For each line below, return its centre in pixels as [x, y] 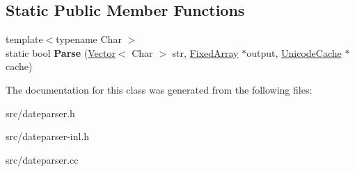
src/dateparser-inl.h [48, 136]
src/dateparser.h [40, 113]
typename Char [89, 39]
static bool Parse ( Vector [61, 52]
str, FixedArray [205, 52]
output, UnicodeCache [294, 52]
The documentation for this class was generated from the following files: [159, 89]
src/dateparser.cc [42, 159]
